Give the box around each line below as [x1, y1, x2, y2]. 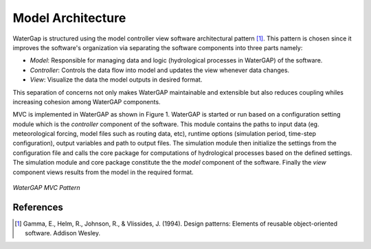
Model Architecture [12, 10, 126, 25]
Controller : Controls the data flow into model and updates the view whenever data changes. [30, 66, 290, 74]
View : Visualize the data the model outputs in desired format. [30, 75, 203, 84]
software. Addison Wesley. [25, 229, 101, 237]
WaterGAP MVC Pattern [12, 184, 80, 192]
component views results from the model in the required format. [12, 168, 194, 176]
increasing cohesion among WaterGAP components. [12, 97, 161, 106]
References [12, 201, 63, 213]
